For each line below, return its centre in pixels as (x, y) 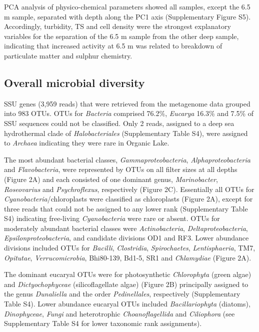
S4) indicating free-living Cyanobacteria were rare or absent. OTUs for (112, 218)
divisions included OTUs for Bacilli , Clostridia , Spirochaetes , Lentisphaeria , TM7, (130, 248)
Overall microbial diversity (74, 82)
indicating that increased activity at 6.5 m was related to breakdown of (113, 46)
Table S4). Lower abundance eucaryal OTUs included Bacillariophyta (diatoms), (127, 304)
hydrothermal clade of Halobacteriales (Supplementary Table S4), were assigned (126, 133)
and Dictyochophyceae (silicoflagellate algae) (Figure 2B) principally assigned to (126, 284)
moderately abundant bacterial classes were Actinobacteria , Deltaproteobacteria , (126, 228)
